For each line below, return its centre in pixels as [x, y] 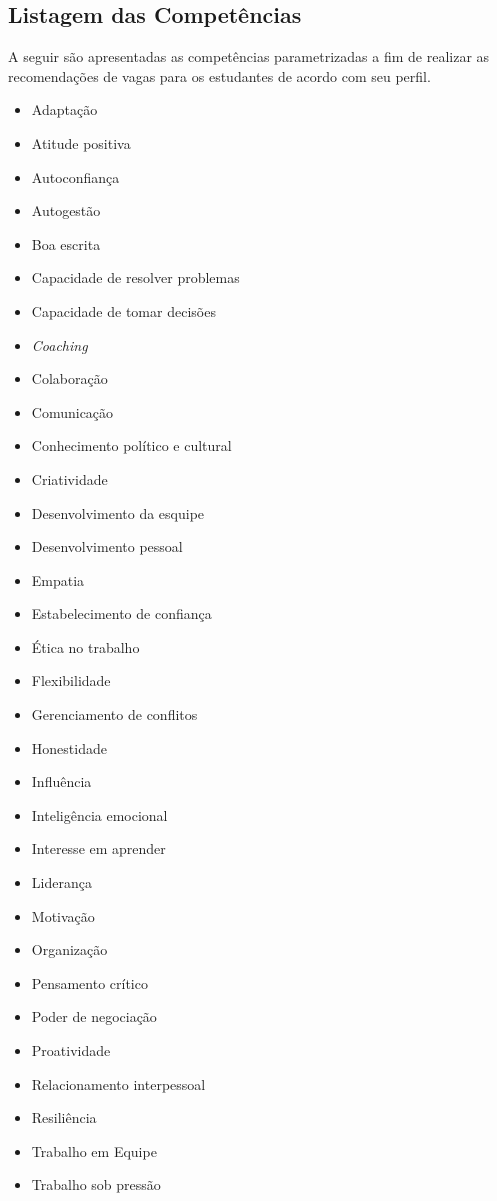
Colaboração [69, 378]
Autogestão [66, 210]
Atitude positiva [81, 142]
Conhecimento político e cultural [131, 445]
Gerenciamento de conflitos [114, 714]
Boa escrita [66, 243]
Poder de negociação [94, 1016]
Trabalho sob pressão [96, 1184]
